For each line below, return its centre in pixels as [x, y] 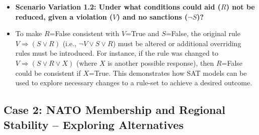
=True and [142, 33]
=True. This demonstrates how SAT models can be [168, 73]
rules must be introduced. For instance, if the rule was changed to [117, 53]
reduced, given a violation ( [64, 16]
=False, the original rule [203, 33]
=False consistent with [84, 33]
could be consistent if [48, 73]
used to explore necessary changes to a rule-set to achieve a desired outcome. [134, 83]
